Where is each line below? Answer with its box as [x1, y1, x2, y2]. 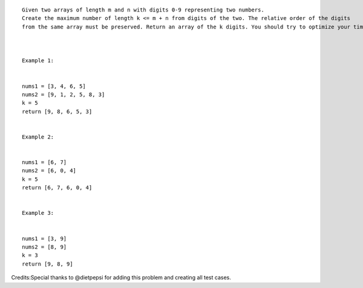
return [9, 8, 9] [22, 260, 73, 267]
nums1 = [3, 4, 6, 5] [22, 82, 86, 90]
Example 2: [22, 133, 54, 140]
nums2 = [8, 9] [22, 243, 67, 250]
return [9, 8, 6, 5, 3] [22, 108, 93, 115]
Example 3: [22, 209, 54, 217]
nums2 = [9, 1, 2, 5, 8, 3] [22, 91, 105, 98]
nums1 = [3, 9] [22, 235, 67, 242]
